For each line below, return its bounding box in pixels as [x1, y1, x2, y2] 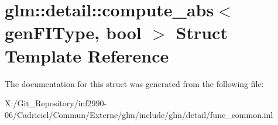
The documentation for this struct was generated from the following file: [5, 77, 264, 89]
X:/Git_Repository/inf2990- [5, 97, 107, 109]
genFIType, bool [5, 20, 142, 44]
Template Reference [5, 43, 169, 67]
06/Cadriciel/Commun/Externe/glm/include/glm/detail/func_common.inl [5, 108, 273, 120]
